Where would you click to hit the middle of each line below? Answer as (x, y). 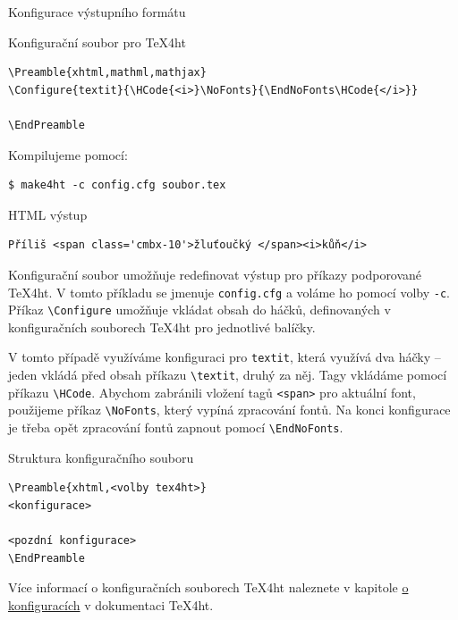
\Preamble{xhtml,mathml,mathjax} (107, 73)
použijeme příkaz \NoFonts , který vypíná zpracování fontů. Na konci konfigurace (229, 410)
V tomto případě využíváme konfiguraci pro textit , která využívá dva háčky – (225, 357)
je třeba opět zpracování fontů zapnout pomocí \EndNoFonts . (176, 427)
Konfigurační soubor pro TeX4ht (97, 42)
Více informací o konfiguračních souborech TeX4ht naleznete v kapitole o (208, 587)
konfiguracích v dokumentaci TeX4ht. (111, 604)
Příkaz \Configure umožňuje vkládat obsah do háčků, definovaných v (199, 310)
